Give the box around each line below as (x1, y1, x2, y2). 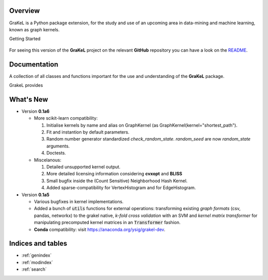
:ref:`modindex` (21, 259, 53, 265)
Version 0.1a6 (21, 108, 50, 114)
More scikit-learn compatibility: (34, 115, 98, 121)
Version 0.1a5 (21, 192, 50, 198)
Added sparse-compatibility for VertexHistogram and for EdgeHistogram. (46, 185, 196, 191)
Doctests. (46, 150, 67, 156)
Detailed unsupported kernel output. (46, 164, 121, 170)
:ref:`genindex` (21, 252, 52, 258)
